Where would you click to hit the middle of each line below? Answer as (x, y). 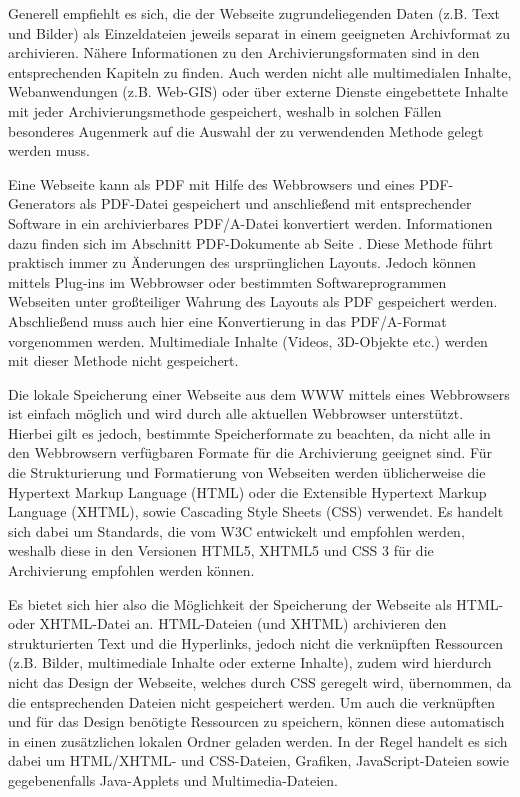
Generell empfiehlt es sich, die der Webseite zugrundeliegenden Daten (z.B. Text (254, 13)
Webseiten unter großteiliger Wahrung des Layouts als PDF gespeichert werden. (253, 301)
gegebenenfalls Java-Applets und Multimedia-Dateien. (173, 779)
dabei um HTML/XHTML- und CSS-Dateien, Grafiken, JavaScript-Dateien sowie (258, 760)
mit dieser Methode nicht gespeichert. (123, 360)
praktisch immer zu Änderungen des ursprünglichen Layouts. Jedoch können (242, 262)
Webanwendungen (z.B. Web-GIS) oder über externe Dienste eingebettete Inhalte (258, 91)
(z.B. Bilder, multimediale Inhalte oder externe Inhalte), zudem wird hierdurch (250, 662)
